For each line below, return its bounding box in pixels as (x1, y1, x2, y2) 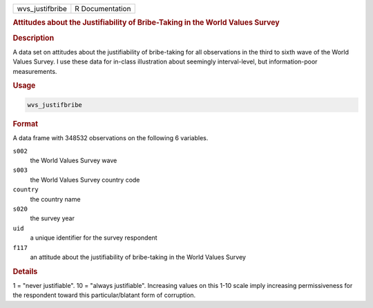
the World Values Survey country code (30, 175, 140, 184)
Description (12, 33, 55, 43)
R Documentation (75, 4, 131, 13)
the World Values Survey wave (30, 156, 117, 164)
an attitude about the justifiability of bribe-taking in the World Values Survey (30, 253, 247, 261)
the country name (30, 195, 81, 203)
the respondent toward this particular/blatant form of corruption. (12, 291, 196, 300)
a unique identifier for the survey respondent (30, 233, 158, 242)
